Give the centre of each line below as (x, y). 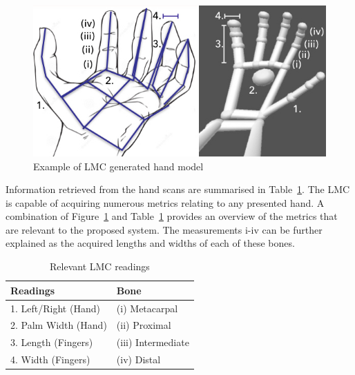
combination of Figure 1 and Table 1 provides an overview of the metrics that (172, 216)
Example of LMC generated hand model (118, 166)
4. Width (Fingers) (50, 359)
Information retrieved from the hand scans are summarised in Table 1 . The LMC (178, 189)
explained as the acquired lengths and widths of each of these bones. (150, 243)
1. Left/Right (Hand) (55, 308)
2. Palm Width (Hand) (59, 325)
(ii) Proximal (144, 325)
